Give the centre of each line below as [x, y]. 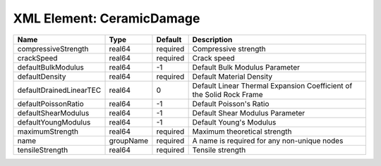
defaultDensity [42, 76]
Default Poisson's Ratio [231, 103]
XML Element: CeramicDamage [107, 18]
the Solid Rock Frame [228, 94]
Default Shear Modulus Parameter [249, 113]
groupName [129, 141]
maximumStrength [48, 132]
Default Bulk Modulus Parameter [246, 67]
